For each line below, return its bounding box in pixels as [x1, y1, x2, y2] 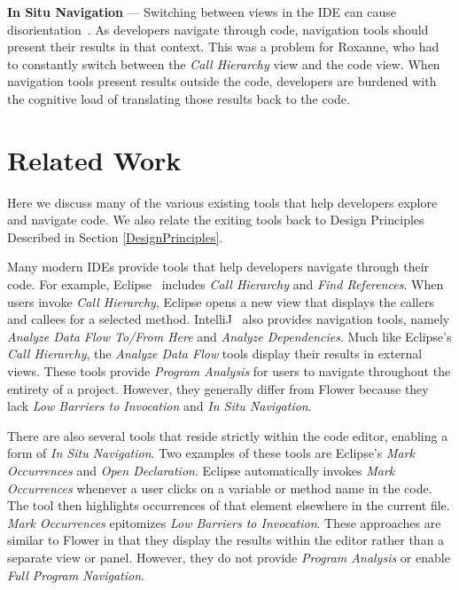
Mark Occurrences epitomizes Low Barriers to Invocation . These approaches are [7, 513, 441, 531]
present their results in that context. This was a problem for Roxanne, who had [7, 37, 440, 56]
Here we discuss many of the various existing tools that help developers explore [7, 193, 438, 211]
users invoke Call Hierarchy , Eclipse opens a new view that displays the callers [7, 292, 434, 311]
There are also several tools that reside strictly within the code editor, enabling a [7, 426, 448, 444]
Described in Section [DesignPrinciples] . [7, 227, 223, 246]
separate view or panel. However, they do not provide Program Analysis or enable [7, 547, 450, 566]
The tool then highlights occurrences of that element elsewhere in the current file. [7, 496, 450, 515]
